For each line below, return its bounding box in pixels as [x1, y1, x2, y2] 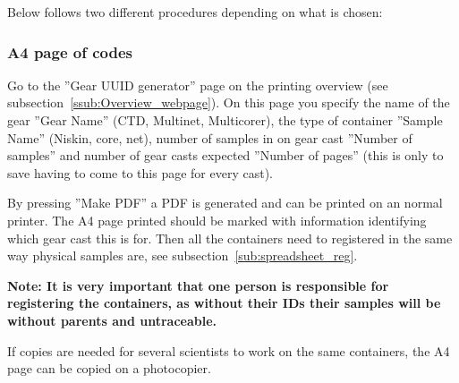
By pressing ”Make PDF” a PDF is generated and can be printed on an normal [7, 193, 443, 212]
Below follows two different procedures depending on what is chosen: [7, 3, 383, 21]
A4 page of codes [7, 40, 132, 63]
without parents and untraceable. [7, 311, 217, 329]
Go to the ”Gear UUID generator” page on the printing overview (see [7, 75, 388, 94]
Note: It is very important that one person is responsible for [7, 276, 389, 294]
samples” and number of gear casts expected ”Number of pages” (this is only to [7, 146, 444, 165]
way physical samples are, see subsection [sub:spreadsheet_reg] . [7, 246, 358, 265]
